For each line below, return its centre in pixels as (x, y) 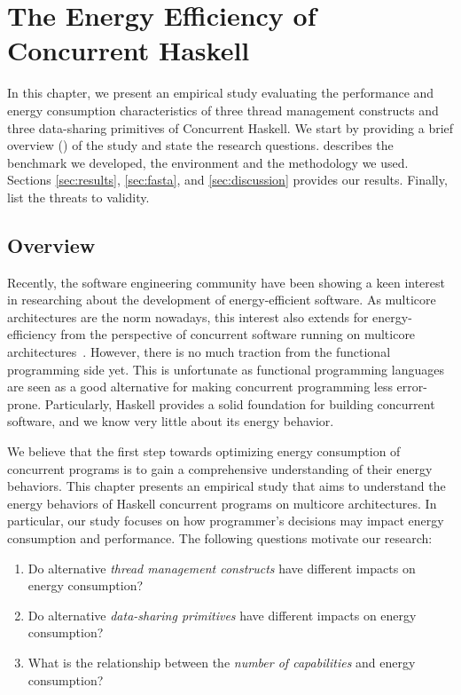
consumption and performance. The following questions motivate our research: (220, 537)
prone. (24, 403)
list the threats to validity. (78, 197)
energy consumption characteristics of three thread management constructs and (223, 110)
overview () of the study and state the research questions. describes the (200, 145)
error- (412, 387)
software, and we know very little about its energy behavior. (171, 421)
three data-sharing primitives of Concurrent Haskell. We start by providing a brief (230, 127)
